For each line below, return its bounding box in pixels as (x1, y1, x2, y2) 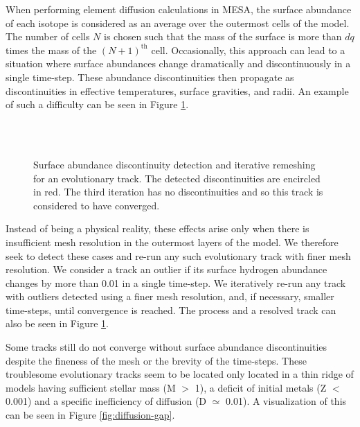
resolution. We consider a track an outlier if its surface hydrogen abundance (6, 262, 327, 277)
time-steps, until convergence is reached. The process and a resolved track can (6, 302, 336, 317)
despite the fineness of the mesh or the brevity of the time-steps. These (6, 353, 307, 367)
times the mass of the (6, 42, 97, 57)
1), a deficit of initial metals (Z (195, 380, 327, 394)
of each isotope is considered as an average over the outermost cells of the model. (6, 15, 350, 30)
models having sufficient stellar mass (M (6, 380, 176, 394)
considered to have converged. (33, 198, 160, 212)
